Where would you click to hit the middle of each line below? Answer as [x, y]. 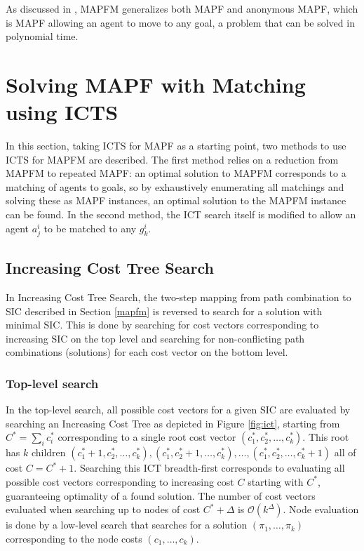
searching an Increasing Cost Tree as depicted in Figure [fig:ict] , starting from [173, 423]
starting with [276, 481]
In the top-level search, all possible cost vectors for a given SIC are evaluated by [178, 410]
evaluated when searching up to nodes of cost [103, 509]
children [48, 452]
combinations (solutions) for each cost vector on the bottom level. [147, 352]
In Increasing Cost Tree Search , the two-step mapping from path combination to [178, 297]
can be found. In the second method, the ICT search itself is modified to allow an [181, 214]
